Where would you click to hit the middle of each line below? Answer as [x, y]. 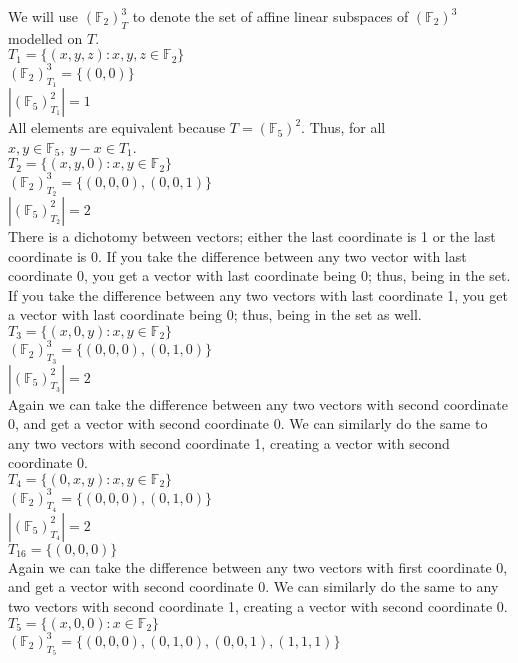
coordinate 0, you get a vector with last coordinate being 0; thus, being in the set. [259, 275]
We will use [43, 16]
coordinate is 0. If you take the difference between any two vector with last [237, 255]
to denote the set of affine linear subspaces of [270, 16]
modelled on [45, 37]
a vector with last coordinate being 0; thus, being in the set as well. [215, 314]
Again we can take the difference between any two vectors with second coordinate [258, 403]
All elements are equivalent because [117, 127]
